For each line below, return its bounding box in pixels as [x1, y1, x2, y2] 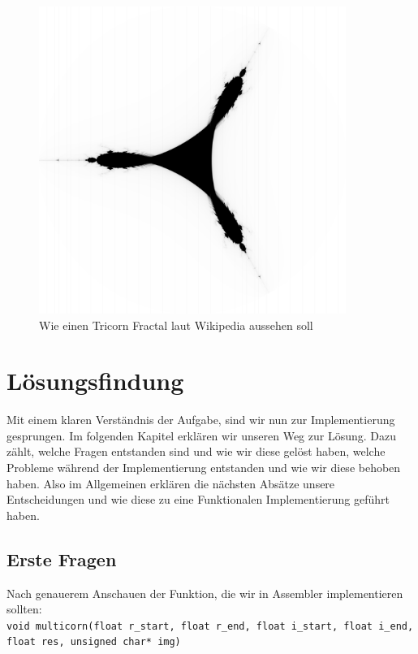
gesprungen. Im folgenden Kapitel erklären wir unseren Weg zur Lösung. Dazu [6, 427, 396, 444]
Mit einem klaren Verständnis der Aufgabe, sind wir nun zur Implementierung [6, 411, 395, 428]
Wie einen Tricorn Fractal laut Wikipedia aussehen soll [39, 316, 313, 333]
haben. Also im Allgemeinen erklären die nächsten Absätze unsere [6, 474, 335, 492]
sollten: [6, 600, 42, 617]
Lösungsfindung [6, 364, 184, 397]
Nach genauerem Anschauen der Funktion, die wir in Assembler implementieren [6, 584, 403, 601]
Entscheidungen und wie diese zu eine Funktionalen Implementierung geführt [6, 491, 390, 508]
